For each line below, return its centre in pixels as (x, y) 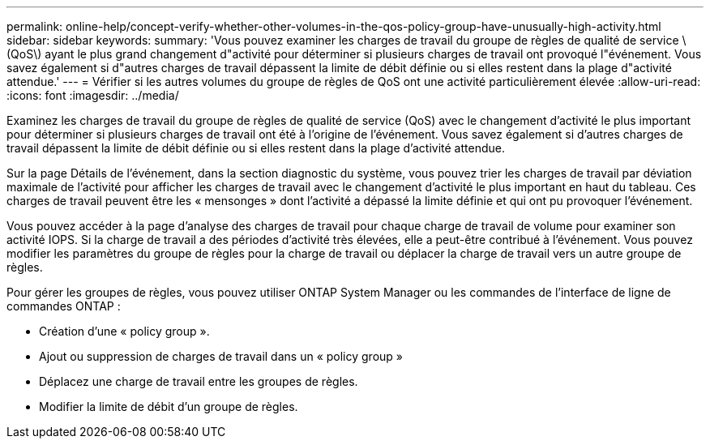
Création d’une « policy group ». (124, 331)
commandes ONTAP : (64, 306)
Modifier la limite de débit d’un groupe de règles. (169, 406)
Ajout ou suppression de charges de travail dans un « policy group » (221, 356)
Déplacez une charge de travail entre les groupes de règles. (199, 381)
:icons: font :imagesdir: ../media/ (93, 95)
